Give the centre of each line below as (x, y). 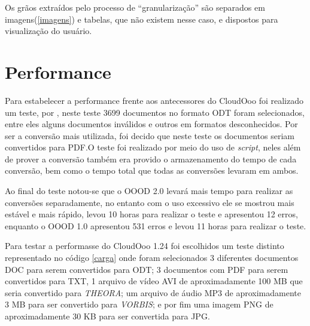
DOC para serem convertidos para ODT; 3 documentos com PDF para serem (147, 269)
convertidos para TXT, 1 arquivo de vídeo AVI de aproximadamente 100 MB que (154, 281)
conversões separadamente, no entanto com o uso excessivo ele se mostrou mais (150, 202)
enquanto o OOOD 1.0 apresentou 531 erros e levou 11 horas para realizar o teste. (156, 225)
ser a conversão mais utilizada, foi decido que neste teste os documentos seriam (150, 135)
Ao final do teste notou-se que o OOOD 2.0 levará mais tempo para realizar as (149, 191)
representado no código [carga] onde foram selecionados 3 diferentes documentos (152, 258)
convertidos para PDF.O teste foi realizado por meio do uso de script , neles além (153, 147)
